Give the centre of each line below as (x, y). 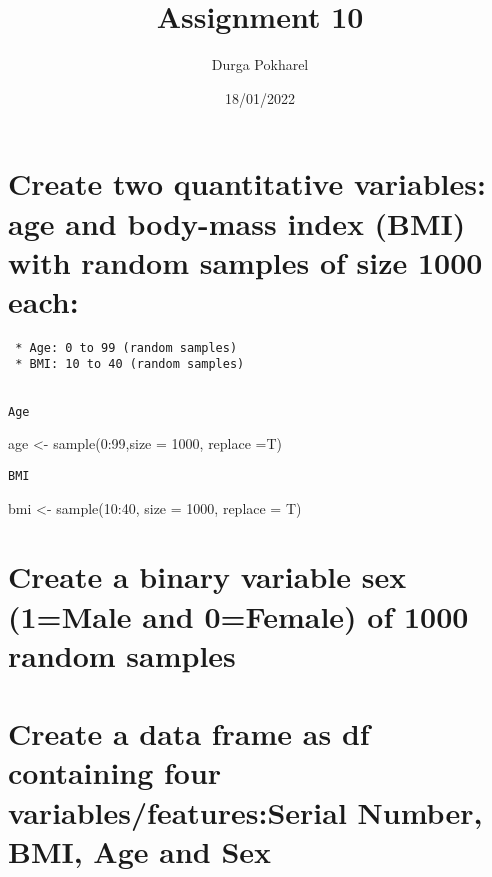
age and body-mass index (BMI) (237, 222)
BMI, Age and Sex (140, 850)
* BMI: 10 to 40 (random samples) (130, 364)
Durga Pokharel (260, 64)
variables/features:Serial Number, (245, 811)
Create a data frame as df (189, 733)
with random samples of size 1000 (245, 261)
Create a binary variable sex (207, 576)
